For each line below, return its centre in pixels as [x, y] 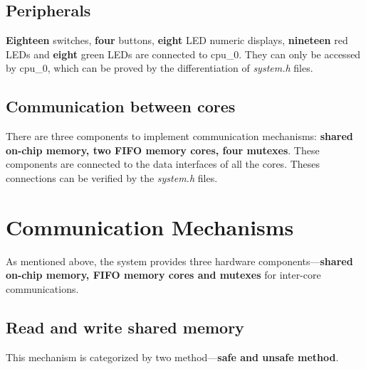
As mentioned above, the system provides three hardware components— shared [179, 261]
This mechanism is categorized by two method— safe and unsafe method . [172, 357]
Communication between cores [121, 106]
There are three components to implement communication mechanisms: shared [179, 136]
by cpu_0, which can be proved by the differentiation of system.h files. [160, 68]
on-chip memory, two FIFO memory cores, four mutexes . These [163, 150]
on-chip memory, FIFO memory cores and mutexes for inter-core [163, 275]
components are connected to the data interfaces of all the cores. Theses [163, 164]
